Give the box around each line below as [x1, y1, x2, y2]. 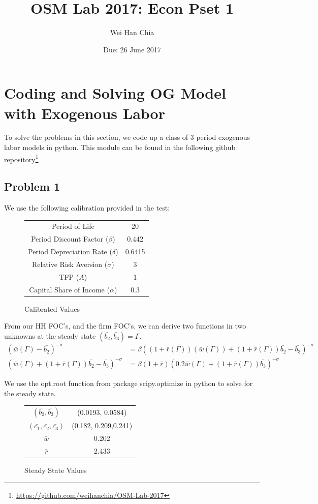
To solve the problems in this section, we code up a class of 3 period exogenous [4, 132, 250, 142]
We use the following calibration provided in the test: [4, 202, 170, 213]
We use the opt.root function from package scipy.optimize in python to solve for [4, 377, 253, 388]
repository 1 [4, 152, 39, 164]
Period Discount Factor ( [30, 233, 109, 244]
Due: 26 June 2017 [103, 44, 161, 54]
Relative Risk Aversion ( [31, 258, 108, 269]
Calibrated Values [24, 303, 80, 314]
